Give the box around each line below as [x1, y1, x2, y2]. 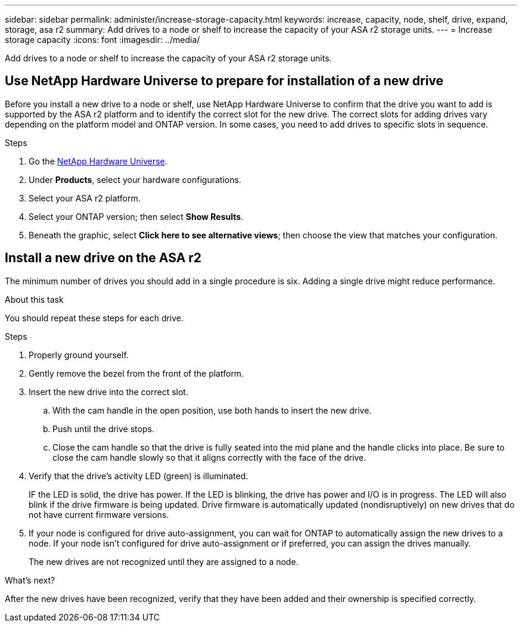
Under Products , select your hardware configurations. [29, 174, 241, 185]
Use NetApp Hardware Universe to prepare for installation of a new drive [5, 73, 444, 89]
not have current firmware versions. [29, 509, 169, 520]
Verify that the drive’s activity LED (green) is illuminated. [29, 470, 248, 481]
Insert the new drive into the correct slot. [29, 386, 188, 397]
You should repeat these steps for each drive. [5, 312, 184, 323]
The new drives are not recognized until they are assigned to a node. [29, 556, 299, 567]
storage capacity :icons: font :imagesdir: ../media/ [5, 35, 200, 45]
